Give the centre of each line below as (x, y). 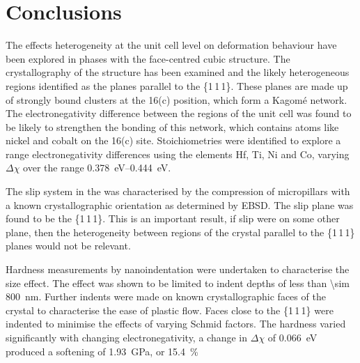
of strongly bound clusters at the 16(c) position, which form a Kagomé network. (177, 99)
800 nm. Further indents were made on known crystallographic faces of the (166, 296)
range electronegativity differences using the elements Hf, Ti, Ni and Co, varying (178, 154)
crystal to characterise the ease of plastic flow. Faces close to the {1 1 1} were (170, 310)
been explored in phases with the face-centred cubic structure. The (148, 58)
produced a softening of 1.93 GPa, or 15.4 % (102, 351)
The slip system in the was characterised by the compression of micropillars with (178, 191)
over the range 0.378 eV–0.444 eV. (97, 168)
